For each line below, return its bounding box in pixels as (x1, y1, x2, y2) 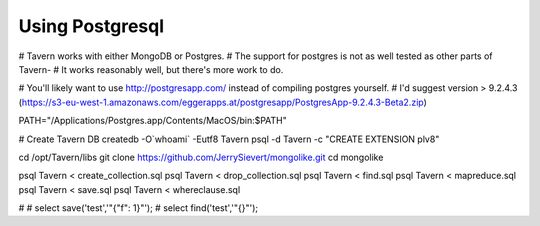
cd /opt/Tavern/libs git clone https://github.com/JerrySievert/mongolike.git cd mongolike (18, 151, 384, 163)
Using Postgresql (18, 15, 165, 37)
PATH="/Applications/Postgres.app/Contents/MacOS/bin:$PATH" (18, 115, 287, 127)
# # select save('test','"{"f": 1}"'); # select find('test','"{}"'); (18, 202, 259, 214)
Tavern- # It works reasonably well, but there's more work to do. (18, 63, 284, 75)
